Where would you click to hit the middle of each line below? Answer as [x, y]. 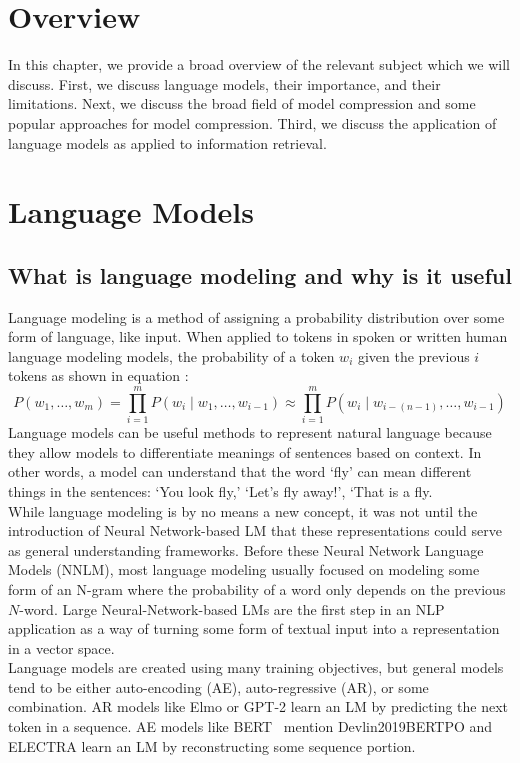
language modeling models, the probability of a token [171, 355]
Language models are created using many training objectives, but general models [256, 667]
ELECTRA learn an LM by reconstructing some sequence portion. [212, 745]
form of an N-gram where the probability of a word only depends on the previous [257, 588]
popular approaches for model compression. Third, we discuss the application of [252, 122]
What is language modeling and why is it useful [260, 274]
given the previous [413, 355]
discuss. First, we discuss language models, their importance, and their [224, 83]
